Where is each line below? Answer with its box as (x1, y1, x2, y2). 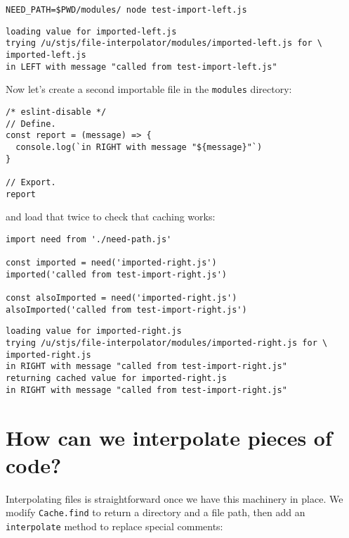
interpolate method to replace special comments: (6, 518, 223, 533)
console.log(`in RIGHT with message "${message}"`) (15, 142, 263, 152)
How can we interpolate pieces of (6, 423, 332, 451)
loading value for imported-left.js (6, 26, 177, 37)
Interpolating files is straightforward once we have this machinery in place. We (6, 491, 343, 506)
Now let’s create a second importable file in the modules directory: (6, 82, 292, 96)
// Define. (6, 118, 56, 129)
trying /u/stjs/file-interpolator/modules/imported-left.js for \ (6, 38, 323, 49)
